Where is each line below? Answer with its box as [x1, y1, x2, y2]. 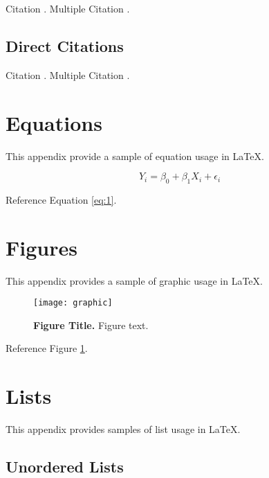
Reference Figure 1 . [6, 341, 88, 355]
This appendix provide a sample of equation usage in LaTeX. [6, 148, 264, 163]
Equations [6, 108, 102, 136]
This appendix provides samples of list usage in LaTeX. [6, 422, 241, 436]
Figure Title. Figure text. [33, 317, 149, 332]
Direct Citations [6, 35, 124, 56]
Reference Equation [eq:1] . [6, 192, 117, 206]
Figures [6, 233, 77, 261]
